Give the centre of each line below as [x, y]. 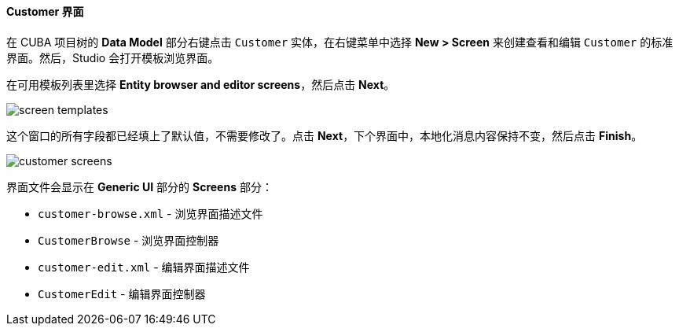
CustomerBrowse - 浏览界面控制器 [128, 240]
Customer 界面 [45, 11]
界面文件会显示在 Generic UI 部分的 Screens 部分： [139, 186]
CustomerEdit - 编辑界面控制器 [122, 293]
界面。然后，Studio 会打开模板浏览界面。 [113, 57]
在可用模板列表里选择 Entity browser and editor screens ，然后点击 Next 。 [201, 84]
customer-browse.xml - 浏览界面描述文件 [150, 213]
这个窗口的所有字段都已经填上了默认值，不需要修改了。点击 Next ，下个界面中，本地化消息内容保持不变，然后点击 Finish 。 [325, 135]
